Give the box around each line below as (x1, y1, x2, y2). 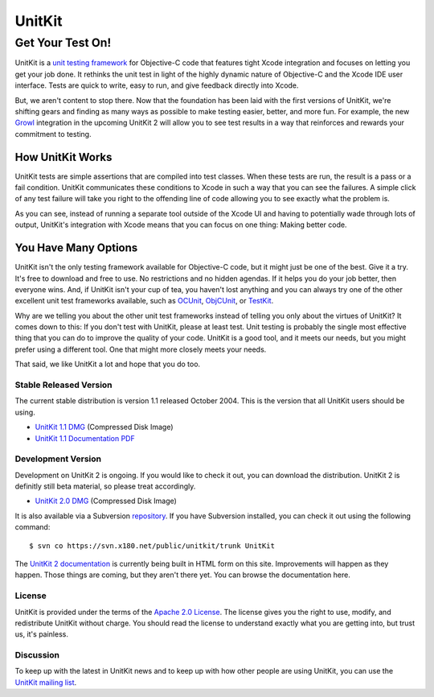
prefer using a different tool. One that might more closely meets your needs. (14, 344, 267, 354)
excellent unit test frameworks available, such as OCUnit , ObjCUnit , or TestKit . (14, 296, 274, 306)
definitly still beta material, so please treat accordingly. (14, 481, 196, 491)
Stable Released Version (14, 379, 113, 390)
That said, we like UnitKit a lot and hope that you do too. (14, 359, 201, 369)
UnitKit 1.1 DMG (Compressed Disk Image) (35, 423, 174, 432)
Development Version (14, 453, 102, 464)
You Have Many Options (14, 241, 138, 255)
